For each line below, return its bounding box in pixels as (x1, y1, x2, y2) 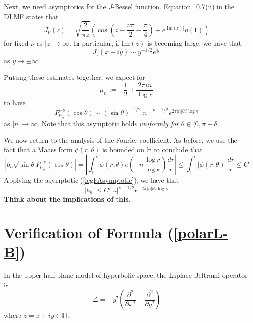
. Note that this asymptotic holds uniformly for (38, 118, 179, 129)
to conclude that (154, 144, 203, 154)
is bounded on (102, 144, 144, 154)
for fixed (4, 38, 29, 48)
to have (4, 97, 26, 107)
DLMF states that (4, 11, 58, 21)
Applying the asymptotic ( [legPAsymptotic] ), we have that (4, 174, 179, 185)
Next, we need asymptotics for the (4, 1, 106, 11)
